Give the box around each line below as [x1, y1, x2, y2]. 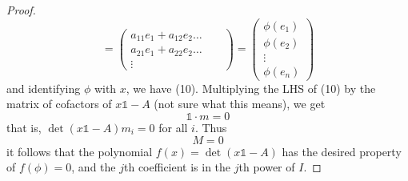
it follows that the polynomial [6, 143, 153, 159]
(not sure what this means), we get [154, 95, 326, 112]
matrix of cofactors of [6, 95, 112, 112]
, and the [71, 159, 116, 175]
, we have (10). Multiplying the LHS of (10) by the [126, 79, 376, 96]
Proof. [6, 2, 36, 18]
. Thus [194, 119, 227, 135]
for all [158, 119, 188, 135]
